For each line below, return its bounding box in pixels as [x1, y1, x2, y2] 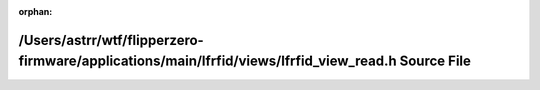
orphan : [18, 6, 53, 17]
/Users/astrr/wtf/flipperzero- [18, 31, 204, 49]
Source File [399, 53, 472, 70]
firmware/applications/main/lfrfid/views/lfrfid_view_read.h [18, 53, 397, 70]
